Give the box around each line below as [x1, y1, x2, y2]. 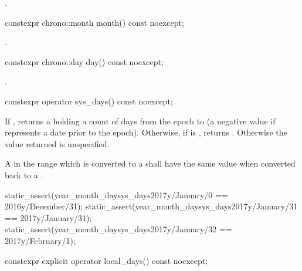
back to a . [5, 168, 43, 181]
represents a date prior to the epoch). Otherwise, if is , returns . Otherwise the [5, 126, 287, 138]
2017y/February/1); [5, 234, 76, 246]
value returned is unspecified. [5, 137, 110, 150]
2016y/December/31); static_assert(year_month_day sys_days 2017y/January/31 [5, 200, 298, 212]
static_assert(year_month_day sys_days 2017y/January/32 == [5, 223, 232, 235]
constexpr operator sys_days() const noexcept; [5, 94, 173, 107]
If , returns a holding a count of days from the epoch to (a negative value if [5, 114, 276, 127]
